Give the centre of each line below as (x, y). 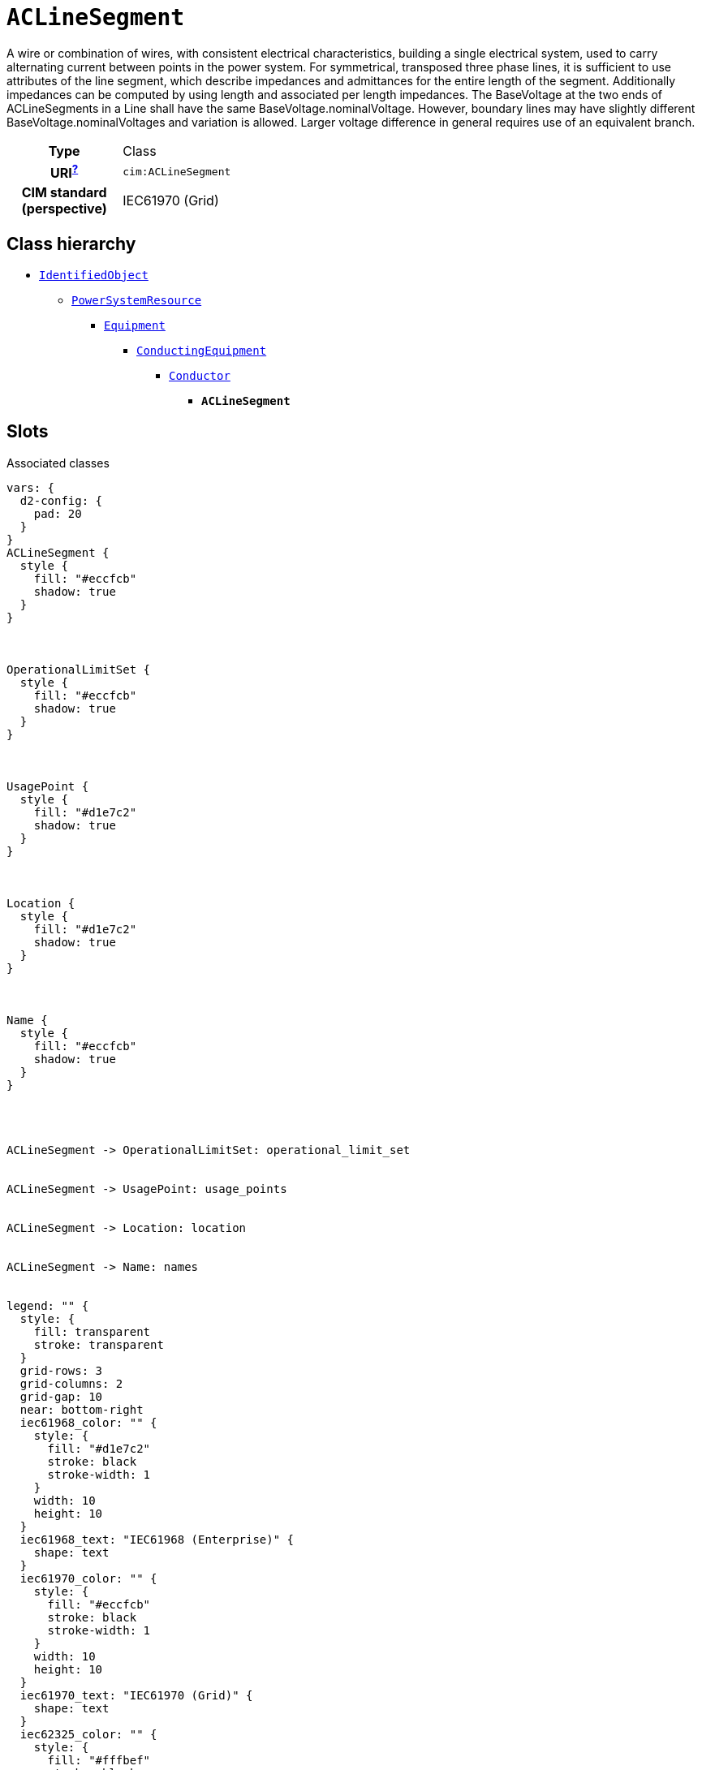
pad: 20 (58, 513)
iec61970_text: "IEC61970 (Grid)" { (136, 1695)
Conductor (200, 375)
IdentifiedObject (94, 275)
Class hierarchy (71, 243)
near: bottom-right (82, 1409)
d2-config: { (61, 500)
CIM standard (64, 193)
